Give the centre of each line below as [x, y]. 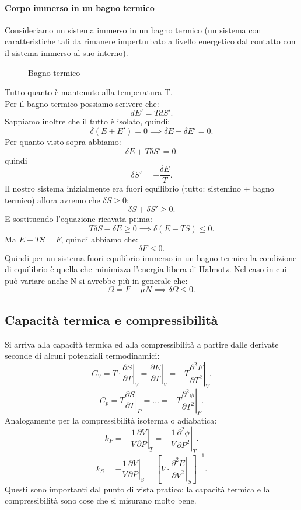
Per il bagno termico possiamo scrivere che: [82, 103]
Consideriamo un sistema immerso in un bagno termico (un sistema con [133, 30]
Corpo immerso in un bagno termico [80, 7]
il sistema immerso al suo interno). [66, 52]
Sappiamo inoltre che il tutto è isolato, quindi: [87, 121]
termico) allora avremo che [52, 200]
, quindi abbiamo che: [99, 239]
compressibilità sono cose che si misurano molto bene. [101, 500]
